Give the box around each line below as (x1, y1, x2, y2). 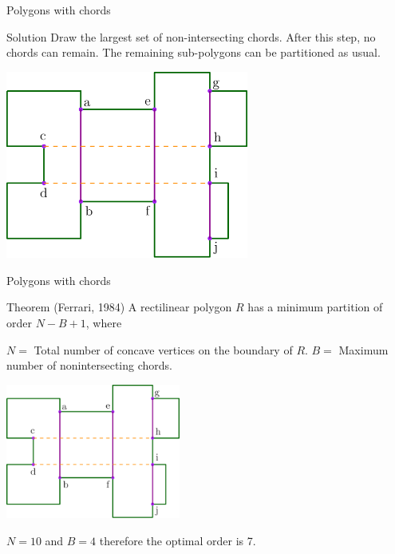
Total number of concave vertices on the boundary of (34, 341, 293, 358)
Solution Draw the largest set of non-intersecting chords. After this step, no (6, 28, 376, 45)
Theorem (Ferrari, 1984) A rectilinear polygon (6, 299, 232, 315)
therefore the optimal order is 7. (99, 532, 256, 548)
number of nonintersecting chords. (6, 357, 172, 374)
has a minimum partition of (247, 299, 383, 315)
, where (85, 314, 122, 330)
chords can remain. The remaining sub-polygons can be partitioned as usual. (6, 44, 381, 61)
